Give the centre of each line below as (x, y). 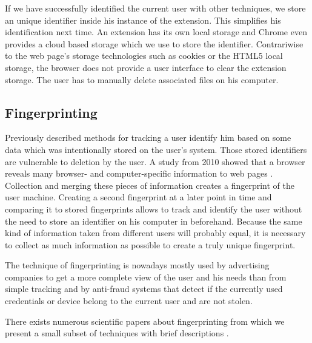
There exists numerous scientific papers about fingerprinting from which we (145, 321)
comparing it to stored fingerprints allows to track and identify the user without (154, 209)
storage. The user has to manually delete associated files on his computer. (142, 79)
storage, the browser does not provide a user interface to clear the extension (146, 67)
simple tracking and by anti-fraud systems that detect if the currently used (144, 289)
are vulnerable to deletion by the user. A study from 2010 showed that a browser (155, 161)
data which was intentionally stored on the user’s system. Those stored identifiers (156, 149)
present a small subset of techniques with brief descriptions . (117, 333)
